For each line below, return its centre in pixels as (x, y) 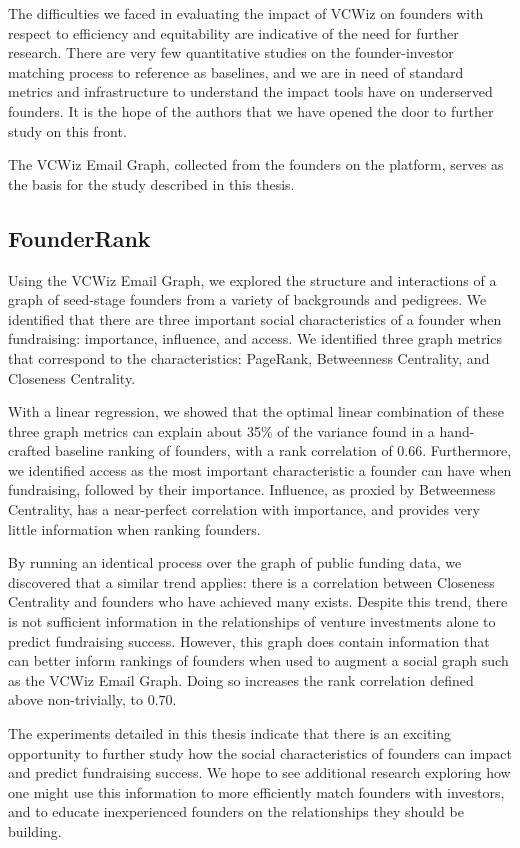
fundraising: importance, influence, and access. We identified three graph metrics (255, 338)
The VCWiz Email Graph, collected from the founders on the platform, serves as (256, 164)
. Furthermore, (467, 450)
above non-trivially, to (76, 699)
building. (35, 830)
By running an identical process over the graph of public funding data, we (235, 562)
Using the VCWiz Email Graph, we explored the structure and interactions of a (252, 279)
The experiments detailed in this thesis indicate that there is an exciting (230, 733)
